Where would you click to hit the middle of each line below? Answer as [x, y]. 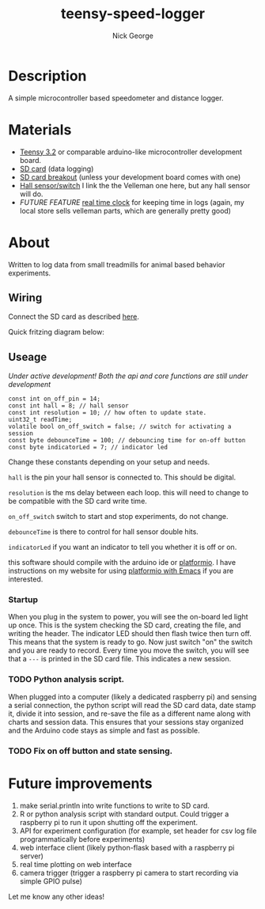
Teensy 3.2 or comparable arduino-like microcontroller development [131, 152]
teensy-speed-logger [133, 14]
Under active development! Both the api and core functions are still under [128, 376]
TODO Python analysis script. [66, 680]
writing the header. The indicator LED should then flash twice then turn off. [130, 634]
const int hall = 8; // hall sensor [68, 406]
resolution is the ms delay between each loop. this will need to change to [129, 493]
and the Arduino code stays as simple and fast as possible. [104, 730]
